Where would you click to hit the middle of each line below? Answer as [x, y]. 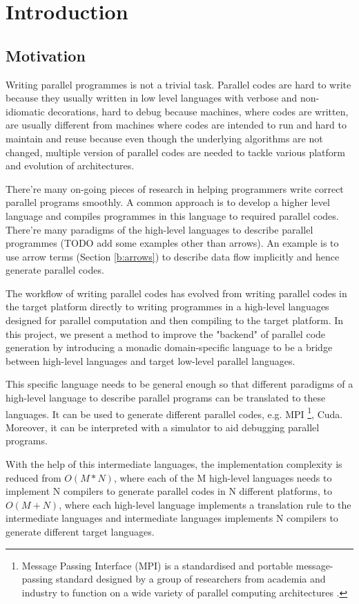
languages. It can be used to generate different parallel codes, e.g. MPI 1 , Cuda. [174, 413]
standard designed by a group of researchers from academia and [191, 579]
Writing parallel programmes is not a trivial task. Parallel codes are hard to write [178, 84]
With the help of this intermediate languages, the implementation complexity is [174, 464]
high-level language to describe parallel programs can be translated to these [166, 398]
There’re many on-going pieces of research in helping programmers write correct [175, 188]
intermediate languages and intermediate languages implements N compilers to [172, 518]
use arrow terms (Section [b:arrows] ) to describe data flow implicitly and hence [173, 256]
